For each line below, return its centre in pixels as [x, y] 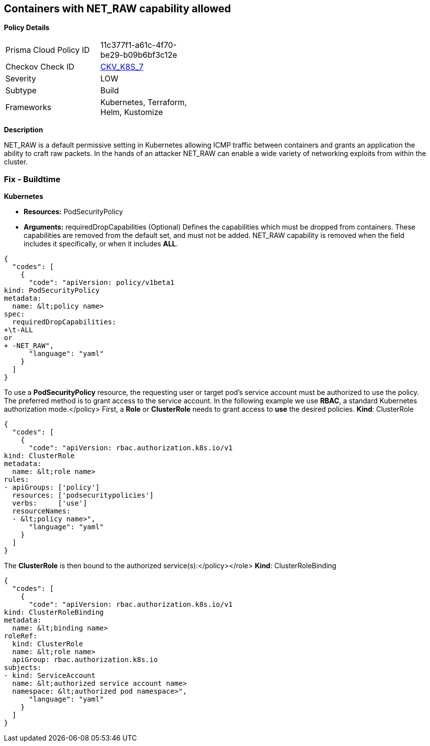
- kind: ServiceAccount [50, 676]
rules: [17, 480]
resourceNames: [41, 511]
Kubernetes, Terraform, [143, 102]
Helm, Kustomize [132, 112]
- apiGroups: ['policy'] [52, 488]
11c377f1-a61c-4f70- [139, 45]
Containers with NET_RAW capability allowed [118, 9]
